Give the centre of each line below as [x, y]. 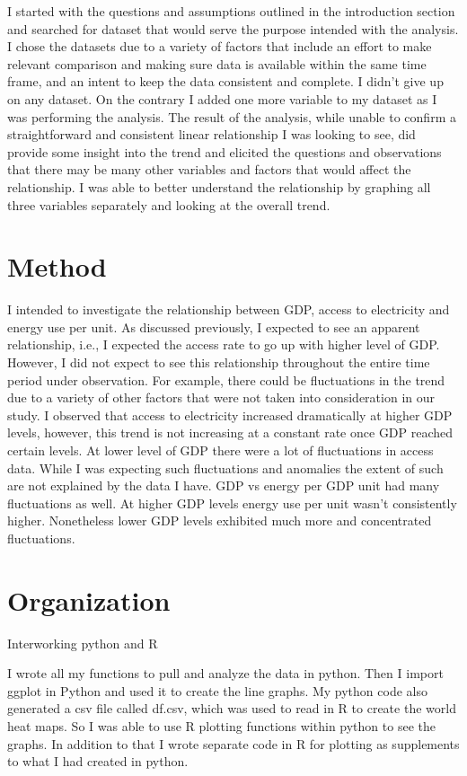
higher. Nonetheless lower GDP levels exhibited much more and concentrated [220, 520]
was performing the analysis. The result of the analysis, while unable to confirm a [232, 116]
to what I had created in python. [98, 761]
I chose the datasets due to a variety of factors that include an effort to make [220, 46]
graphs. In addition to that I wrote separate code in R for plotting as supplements [233, 743]
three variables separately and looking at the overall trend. [169, 204]
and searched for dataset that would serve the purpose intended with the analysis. [233, 28]
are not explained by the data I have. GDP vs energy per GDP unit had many [224, 485]
